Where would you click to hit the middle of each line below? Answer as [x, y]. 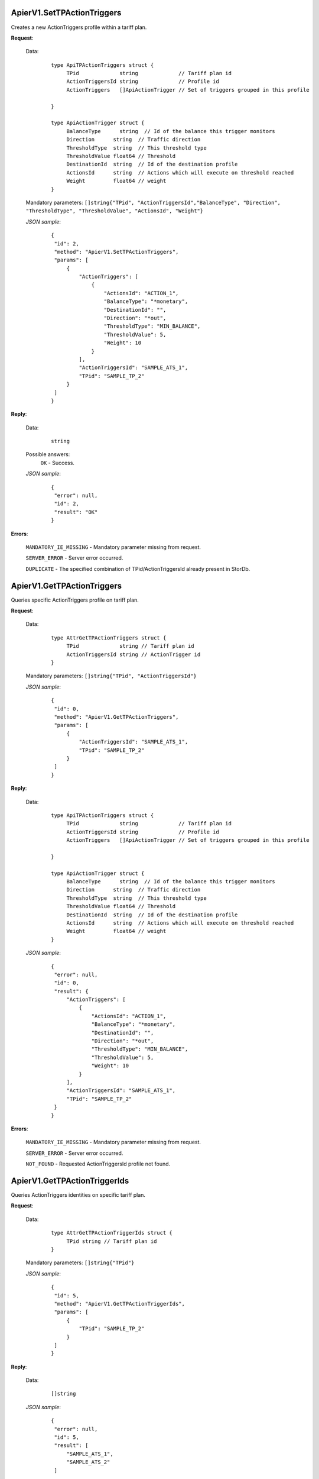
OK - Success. [58, 463]
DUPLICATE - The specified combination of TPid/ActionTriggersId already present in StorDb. [138, 569]
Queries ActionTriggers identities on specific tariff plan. [78, 1195]
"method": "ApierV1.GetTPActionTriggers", [116, 717]
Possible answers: [48, 454]
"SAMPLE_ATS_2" [88, 1462]
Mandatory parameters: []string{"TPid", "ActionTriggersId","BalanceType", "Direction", [153, 202]
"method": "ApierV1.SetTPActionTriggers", [116, 252]
